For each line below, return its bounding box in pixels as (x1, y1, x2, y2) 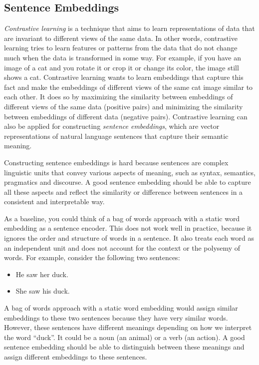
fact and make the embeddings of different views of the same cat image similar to (4, 81, 253, 92)
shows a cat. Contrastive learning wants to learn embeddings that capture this (4, 72, 244, 82)
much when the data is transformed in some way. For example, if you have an (4, 52, 241, 62)
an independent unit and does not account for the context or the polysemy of (4, 242, 241, 253)
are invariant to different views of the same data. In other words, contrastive (4, 32, 238, 43)
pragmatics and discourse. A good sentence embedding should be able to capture (4, 177, 251, 187)
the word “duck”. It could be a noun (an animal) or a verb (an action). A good (4, 332, 245, 342)
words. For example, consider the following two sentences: (4, 252, 180, 263)
